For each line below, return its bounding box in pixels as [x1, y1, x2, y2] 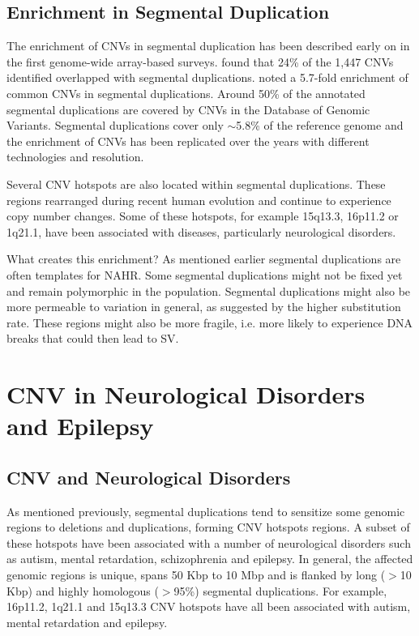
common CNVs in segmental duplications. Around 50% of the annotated [6, 84, 366, 101]
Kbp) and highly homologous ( [6, 582, 159, 599]
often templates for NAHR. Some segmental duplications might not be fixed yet [6, 266, 403, 283]
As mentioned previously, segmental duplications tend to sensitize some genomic [6, 502, 405, 519]
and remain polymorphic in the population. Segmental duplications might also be [6, 282, 411, 299]
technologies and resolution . [6, 148, 144, 165]
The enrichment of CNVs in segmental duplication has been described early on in [6, 37, 410, 54]
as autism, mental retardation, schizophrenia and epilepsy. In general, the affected [6, 550, 413, 567]
